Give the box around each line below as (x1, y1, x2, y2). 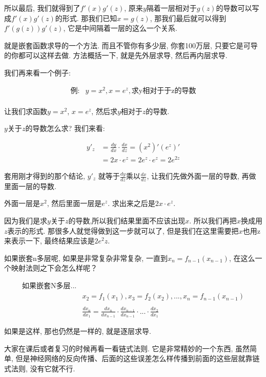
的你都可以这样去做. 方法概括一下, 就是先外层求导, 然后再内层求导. (4, 50, 228, 61)
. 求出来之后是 (108, 198, 155, 209)
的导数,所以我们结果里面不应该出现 (68, 215, 186, 226)
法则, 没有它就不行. (11, 363, 75, 373)
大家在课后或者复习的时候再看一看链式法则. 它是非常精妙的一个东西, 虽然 (4, 343, 250, 353)
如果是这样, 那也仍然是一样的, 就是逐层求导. (4, 326, 151, 336)
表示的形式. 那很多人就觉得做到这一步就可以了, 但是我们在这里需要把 (7, 225, 239, 236)
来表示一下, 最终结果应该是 (4, 235, 95, 246)
